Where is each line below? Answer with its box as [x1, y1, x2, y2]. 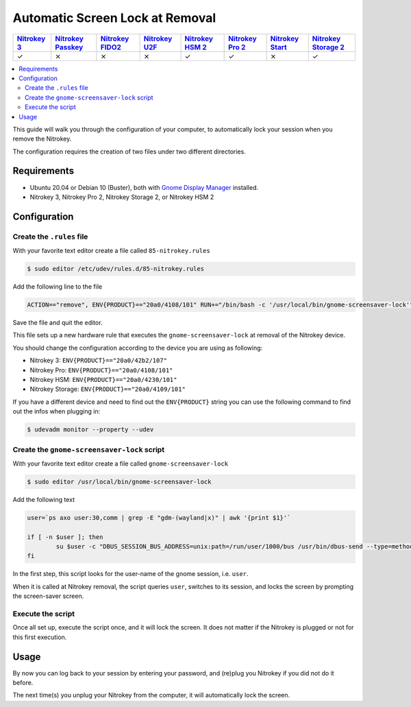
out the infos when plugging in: [12, 407, 101, 416]
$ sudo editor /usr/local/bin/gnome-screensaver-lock [27, 477, 212, 486]
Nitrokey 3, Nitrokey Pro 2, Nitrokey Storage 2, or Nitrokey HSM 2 [29, 193, 214, 201]
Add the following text [12, 495, 75, 503]
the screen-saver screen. [12, 592, 84, 600]
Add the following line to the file [12, 283, 103, 291]
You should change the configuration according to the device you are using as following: [12, 344, 263, 352]
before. [12, 679, 34, 687]
